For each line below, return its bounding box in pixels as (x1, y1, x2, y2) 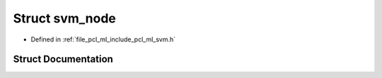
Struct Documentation (13, 53, 113, 65)
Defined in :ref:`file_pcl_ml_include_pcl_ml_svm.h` (30, 35, 176, 44)
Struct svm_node (13, 11, 117, 26)
